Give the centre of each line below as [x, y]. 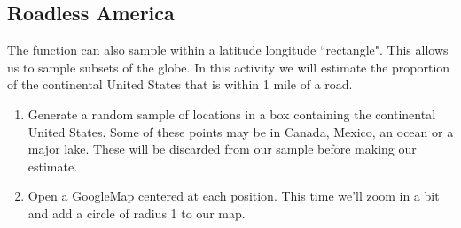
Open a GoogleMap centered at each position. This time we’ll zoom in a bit [234, 196]
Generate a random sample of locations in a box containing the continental [232, 114]
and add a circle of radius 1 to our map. [137, 213]
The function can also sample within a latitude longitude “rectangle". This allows [228, 50]
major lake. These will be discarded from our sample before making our [222, 149]
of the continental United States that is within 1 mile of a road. [180, 84]
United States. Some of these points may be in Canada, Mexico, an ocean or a [241, 131]
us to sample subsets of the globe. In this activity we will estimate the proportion [229, 67]
